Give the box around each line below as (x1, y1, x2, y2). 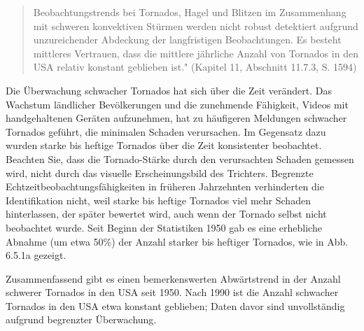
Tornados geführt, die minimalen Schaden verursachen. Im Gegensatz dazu (6, 124, 326, 139)
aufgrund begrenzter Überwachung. (6, 312, 157, 327)
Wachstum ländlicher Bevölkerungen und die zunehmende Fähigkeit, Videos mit (6, 97, 349, 111)
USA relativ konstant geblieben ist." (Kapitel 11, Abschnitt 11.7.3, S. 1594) (33, 59, 357, 74)
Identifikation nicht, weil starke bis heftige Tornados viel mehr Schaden (6, 192, 311, 207)
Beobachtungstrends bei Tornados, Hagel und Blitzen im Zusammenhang (33, 5, 346, 19)
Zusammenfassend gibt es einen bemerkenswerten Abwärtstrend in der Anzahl (6, 271, 341, 286)
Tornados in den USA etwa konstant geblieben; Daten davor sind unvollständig (6, 298, 345, 313)
